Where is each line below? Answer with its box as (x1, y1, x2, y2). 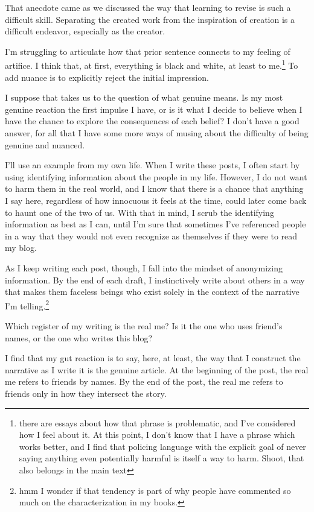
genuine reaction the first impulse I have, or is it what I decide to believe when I (5, 103, 303, 115)
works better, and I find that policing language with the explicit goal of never (19, 440, 306, 452)
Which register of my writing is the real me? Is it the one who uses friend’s (5, 319, 283, 332)
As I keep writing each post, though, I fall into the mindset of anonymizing (5, 261, 283, 274)
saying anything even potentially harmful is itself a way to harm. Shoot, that (19, 452, 304, 464)
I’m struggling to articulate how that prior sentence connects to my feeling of (5, 45, 290, 57)
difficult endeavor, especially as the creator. (5, 25, 165, 37)
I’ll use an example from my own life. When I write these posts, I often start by (5, 159, 300, 171)
